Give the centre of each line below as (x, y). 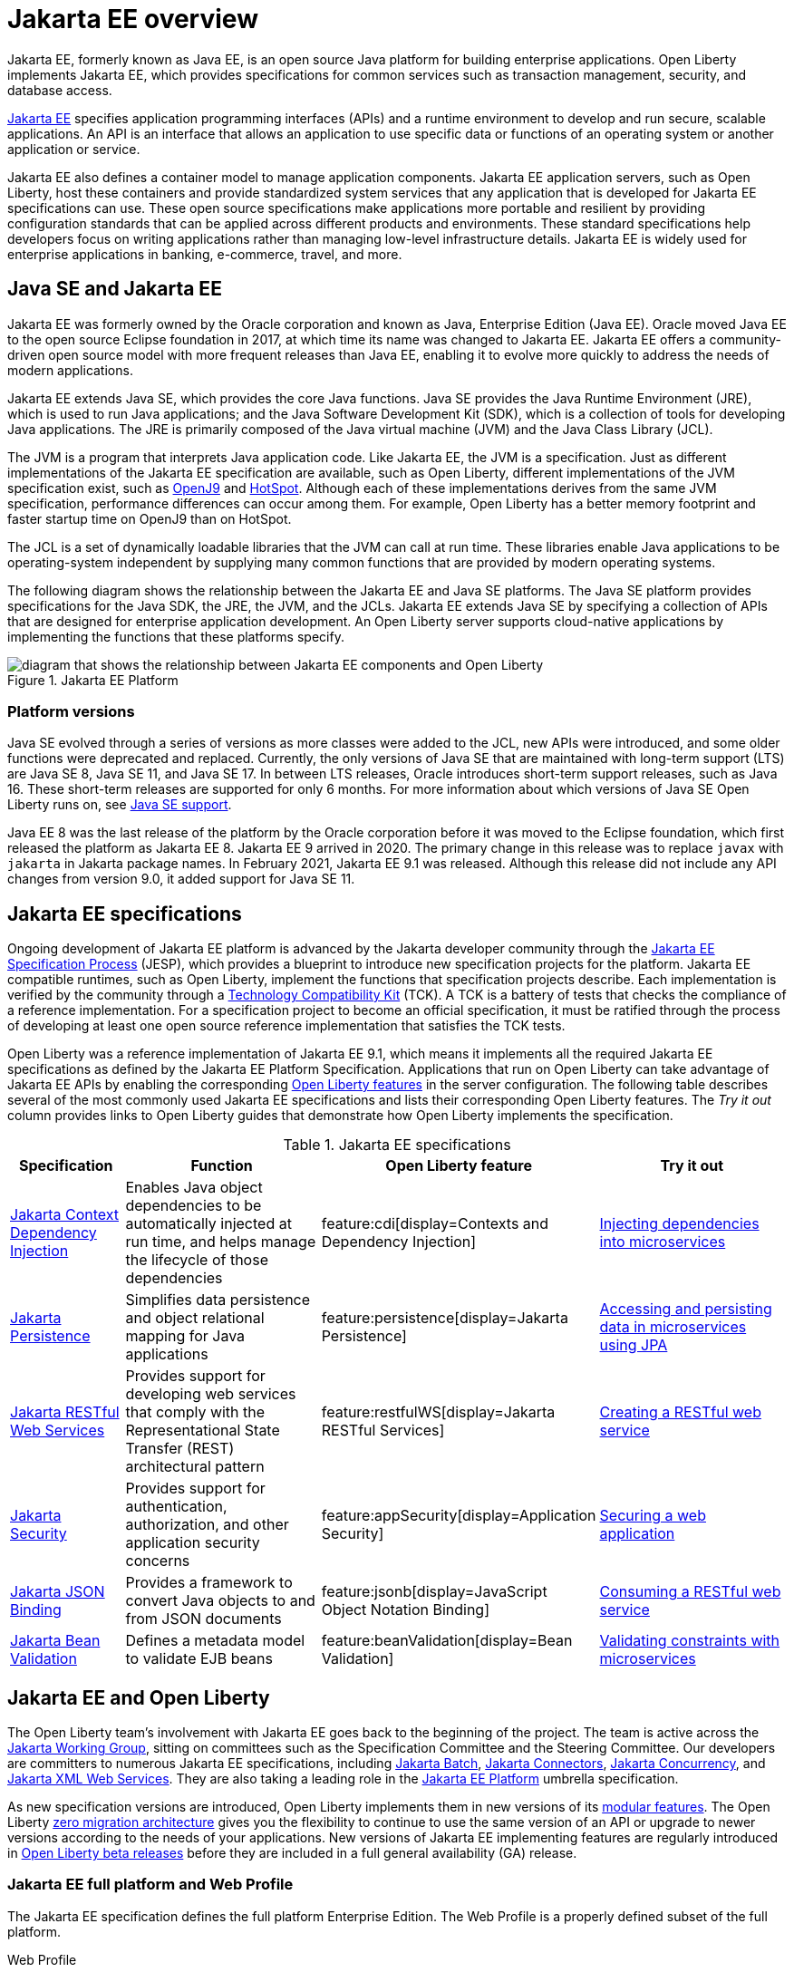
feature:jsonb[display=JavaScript (434, 1592)
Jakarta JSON (58, 1592)
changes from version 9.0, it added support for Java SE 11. (181, 879)
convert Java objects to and (220, 1601)
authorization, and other (207, 1525)
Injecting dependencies (679, 1224)
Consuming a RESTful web (690, 1592)
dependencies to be (194, 1206)
